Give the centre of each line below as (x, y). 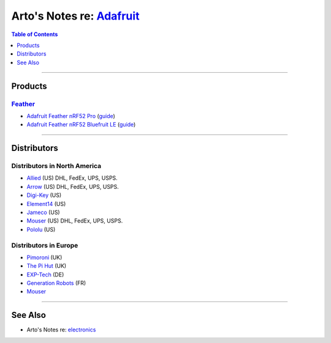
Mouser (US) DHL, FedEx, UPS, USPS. (75, 221)
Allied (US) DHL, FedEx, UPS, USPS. (72, 178)
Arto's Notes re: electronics (61, 330)
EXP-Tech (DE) (45, 275)
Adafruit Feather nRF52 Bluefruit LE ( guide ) (81, 125)
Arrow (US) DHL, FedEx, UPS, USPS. (73, 186)
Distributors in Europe (45, 245)
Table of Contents (35, 34)
